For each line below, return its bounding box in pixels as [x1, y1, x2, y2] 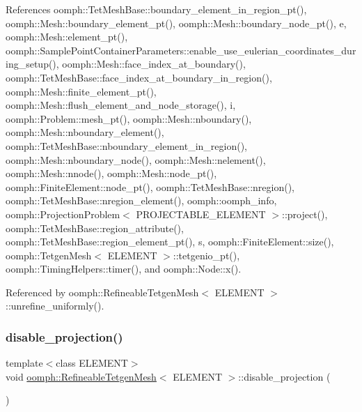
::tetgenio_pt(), [173, 247, 240, 262]
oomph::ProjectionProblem [6, 206, 120, 221]
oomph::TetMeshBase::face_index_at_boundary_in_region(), [6, 70, 272, 84]
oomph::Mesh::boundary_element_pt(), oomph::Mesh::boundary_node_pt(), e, [6, 15, 347, 30]
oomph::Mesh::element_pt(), [6, 29, 128, 44]
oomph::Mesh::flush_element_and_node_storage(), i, [6, 98, 236, 112]
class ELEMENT [56, 356, 128, 370]
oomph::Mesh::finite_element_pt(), [6, 84, 157, 98]
